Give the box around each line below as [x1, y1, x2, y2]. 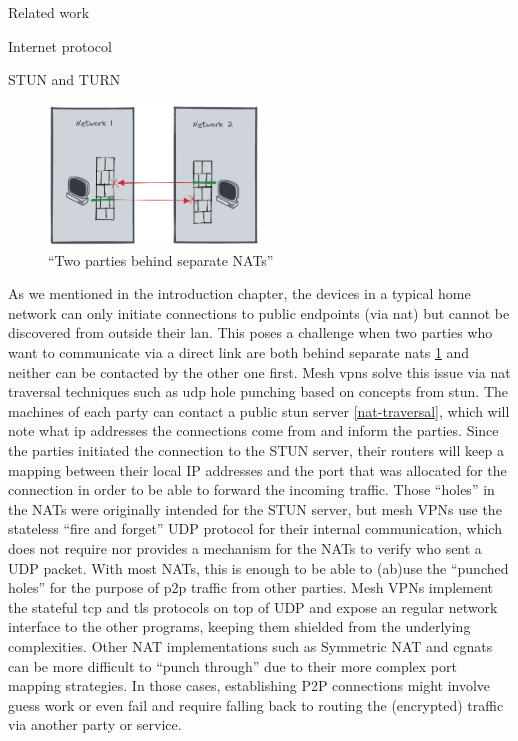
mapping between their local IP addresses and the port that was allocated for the [8, 459, 507, 480]
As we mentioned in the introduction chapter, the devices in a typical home [8, 283, 471, 304]
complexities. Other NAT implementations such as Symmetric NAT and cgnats [8, 635, 493, 656]
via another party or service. [8, 714, 182, 735]
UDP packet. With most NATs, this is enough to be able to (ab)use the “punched [8, 557, 509, 578]
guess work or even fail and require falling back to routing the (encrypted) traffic [8, 694, 504, 715]
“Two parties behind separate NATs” [48, 249, 274, 270]
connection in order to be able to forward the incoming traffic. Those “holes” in [8, 479, 495, 500]
